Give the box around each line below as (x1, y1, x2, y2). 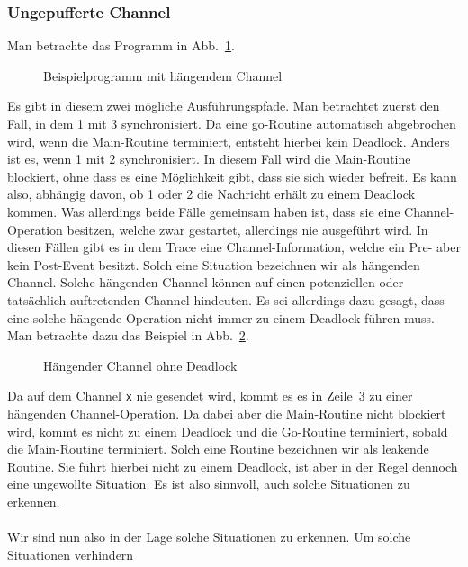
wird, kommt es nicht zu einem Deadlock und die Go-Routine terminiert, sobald (7, 421, 448, 440)
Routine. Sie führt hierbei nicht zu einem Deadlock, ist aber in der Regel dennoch (7, 456, 458, 475)
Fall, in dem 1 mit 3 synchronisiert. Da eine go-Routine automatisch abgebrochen (7, 114, 456, 132)
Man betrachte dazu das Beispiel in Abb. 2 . (7, 326, 249, 345)
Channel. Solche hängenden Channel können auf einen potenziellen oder (7, 273, 404, 292)
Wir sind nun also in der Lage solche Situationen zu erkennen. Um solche (7, 527, 411, 546)
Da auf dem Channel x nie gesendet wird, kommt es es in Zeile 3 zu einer (7, 386, 413, 405)
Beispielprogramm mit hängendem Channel (43, 66, 283, 85)
